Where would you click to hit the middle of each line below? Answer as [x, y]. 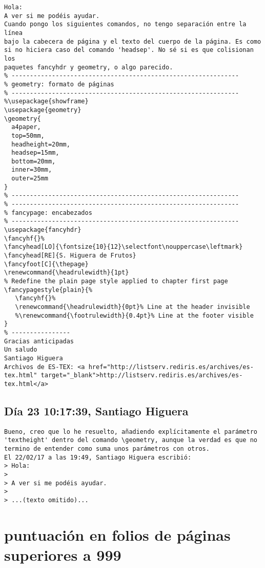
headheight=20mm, [41, 144]
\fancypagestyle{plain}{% [48, 290]
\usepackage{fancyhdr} [43, 230]
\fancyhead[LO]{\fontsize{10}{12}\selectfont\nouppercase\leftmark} [124, 247]
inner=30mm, [32, 170]
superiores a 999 [63, 555]
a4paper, [26, 127]
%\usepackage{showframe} [46, 102]
